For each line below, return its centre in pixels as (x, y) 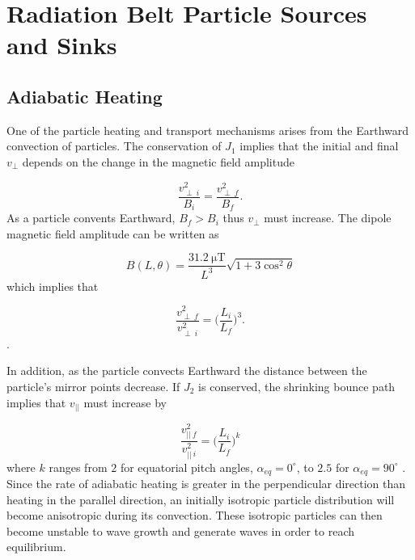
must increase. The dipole (328, 218)
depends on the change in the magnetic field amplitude (158, 161)
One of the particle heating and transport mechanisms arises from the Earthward (208, 130)
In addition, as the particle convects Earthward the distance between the (187, 371)
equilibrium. (36, 547)
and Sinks (62, 45)
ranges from (78, 467)
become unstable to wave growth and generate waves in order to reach (181, 531)
